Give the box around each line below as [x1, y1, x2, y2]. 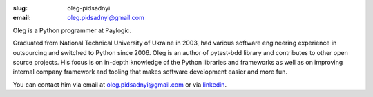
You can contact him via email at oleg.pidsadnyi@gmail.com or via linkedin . [12, 80, 227, 89]
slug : [12, 4, 28, 12]
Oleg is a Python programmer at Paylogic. [12, 26, 132, 34]
